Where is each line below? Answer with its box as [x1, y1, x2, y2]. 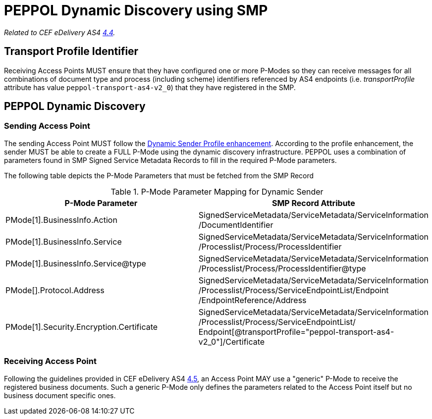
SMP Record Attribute [271, 198, 355, 208]
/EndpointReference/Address [198, 295, 307, 305]
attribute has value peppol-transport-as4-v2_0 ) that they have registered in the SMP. [4, 83, 296, 92]
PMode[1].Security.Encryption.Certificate [5, 321, 158, 332]
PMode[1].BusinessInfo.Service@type [5, 258, 146, 268]
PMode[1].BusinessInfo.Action [5, 214, 117, 225]
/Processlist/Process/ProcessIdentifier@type [198, 263, 366, 273]
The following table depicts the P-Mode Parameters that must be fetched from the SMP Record [4, 171, 314, 180]
